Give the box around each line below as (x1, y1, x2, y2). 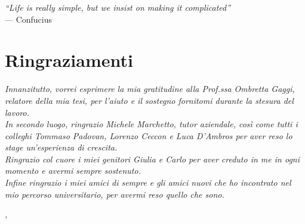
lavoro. (5, 106, 29, 118)
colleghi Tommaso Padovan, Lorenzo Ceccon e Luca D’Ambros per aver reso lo (5, 129, 292, 142)
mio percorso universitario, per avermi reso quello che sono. (5, 188, 224, 200)
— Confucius (5, 13, 53, 25)
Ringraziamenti (5, 48, 133, 72)
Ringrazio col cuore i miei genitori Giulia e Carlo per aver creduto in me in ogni (5, 152, 300, 165)
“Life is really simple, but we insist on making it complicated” (5, 1, 231, 13)
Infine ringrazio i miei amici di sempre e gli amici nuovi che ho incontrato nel (5, 176, 291, 189)
